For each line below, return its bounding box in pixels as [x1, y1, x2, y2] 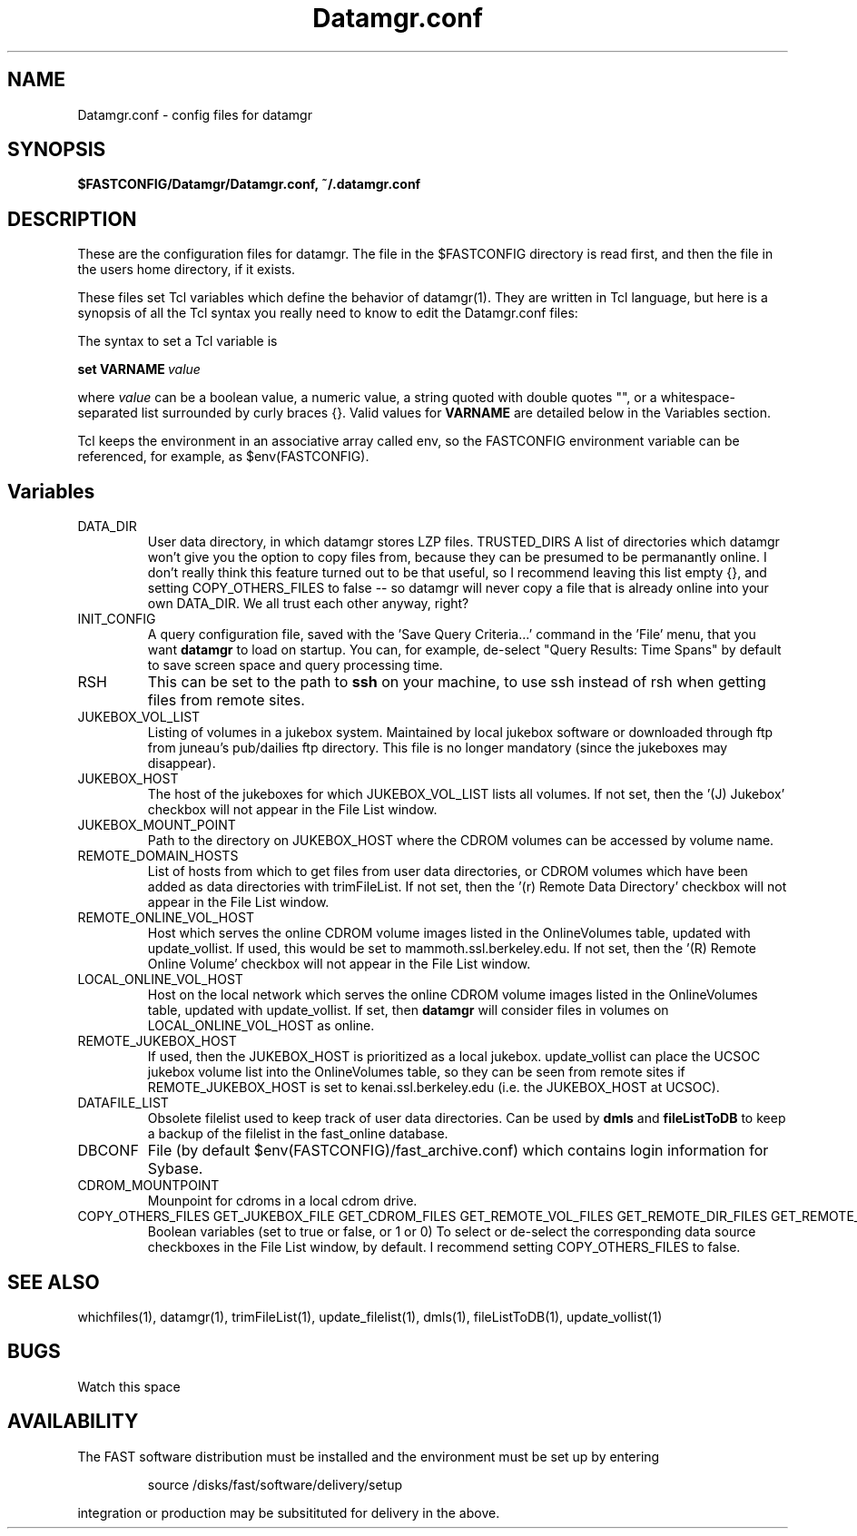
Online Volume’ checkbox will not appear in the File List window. [147, 956, 531, 972]
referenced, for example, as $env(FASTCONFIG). [77, 448, 369, 465]
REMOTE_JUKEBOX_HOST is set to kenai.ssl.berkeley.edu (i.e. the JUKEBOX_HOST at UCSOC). [147, 1079, 720, 1096]
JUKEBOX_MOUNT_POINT [77, 817, 236, 833]
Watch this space [77, 1378, 181, 1394]
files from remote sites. [147, 691, 305, 710]
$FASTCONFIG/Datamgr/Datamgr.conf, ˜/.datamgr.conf [77, 176, 421, 192]
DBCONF [77, 1141, 139, 1160]
